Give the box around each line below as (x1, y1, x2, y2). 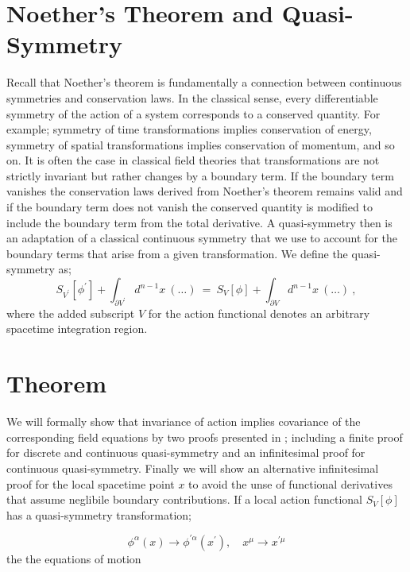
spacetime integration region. (6, 320, 148, 337)
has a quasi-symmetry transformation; (6, 506, 191, 523)
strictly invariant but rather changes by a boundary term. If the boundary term (6, 167, 394, 184)
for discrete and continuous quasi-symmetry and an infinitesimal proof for (6, 444, 366, 461)
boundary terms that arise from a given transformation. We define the (6, 245, 348, 261)
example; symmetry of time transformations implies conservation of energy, (6, 121, 372, 137)
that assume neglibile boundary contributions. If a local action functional (6, 491, 362, 508)
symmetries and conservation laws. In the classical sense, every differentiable (6, 89, 378, 106)
